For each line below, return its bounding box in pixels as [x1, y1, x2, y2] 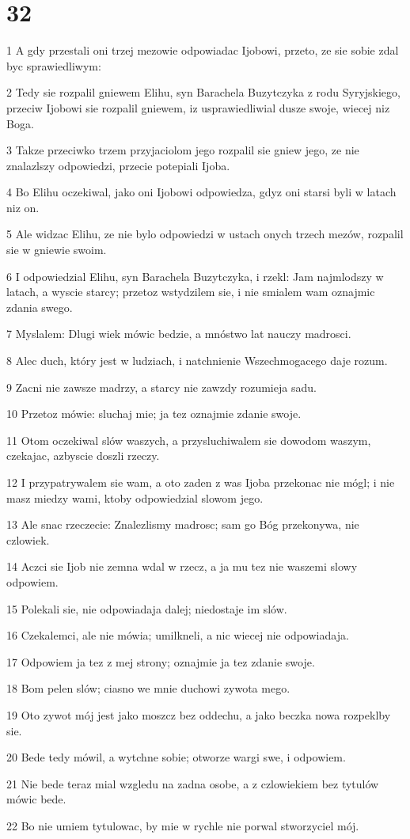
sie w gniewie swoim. [6, 241, 107, 258]
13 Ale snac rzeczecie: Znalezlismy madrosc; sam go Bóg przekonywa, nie [6, 516, 359, 533]
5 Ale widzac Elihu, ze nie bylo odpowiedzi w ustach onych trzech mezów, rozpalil [6, 226, 404, 242]
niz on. [6, 199, 40, 215]
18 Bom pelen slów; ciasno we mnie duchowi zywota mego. [6, 680, 290, 697]
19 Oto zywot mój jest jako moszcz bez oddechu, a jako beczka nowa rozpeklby [6, 706, 391, 723]
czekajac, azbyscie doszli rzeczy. [6, 447, 160, 464]
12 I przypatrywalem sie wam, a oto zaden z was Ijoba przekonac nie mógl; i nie [6, 474, 395, 490]
